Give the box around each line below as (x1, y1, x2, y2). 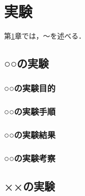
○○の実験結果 (4, 128, 56, 141)
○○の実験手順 (4, 105, 56, 118)
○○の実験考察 (4, 151, 56, 164)
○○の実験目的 (4, 82, 56, 94)
